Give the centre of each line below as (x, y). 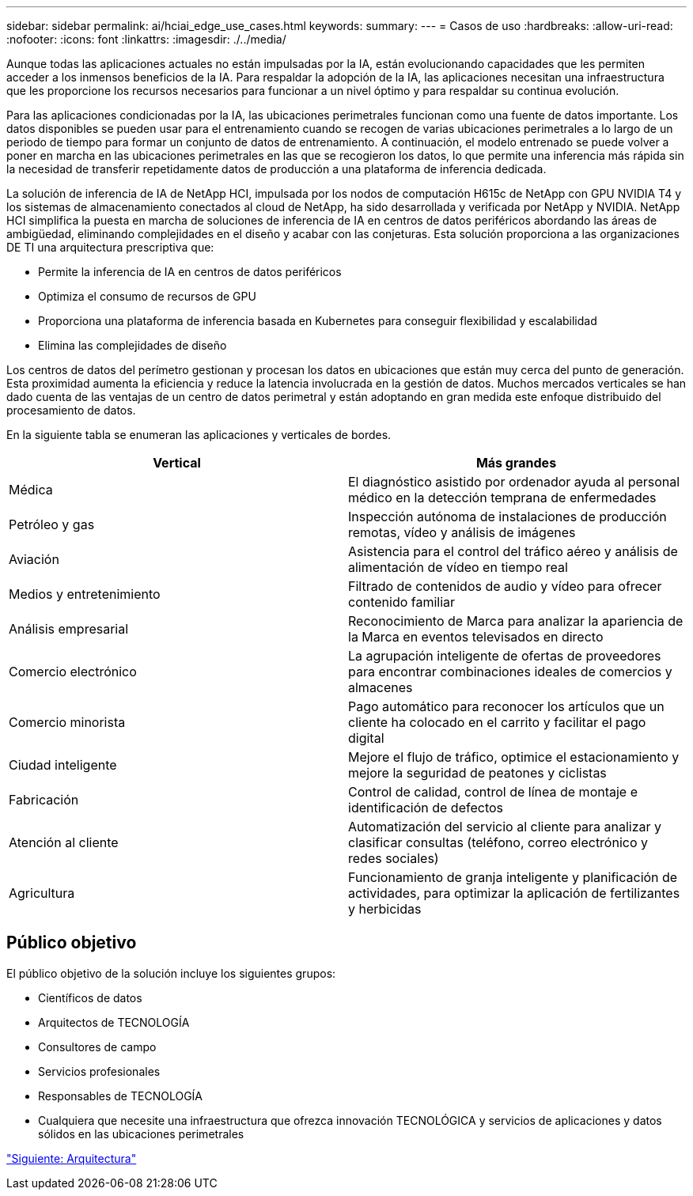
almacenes (381, 687)
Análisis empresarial (69, 629)
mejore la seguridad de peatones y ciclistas (477, 773)
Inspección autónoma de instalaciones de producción (507, 517)
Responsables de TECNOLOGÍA (120, 1096)
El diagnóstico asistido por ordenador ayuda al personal (514, 482)
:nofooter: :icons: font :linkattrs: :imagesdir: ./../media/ (146, 39)
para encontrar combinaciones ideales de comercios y (510, 672)
